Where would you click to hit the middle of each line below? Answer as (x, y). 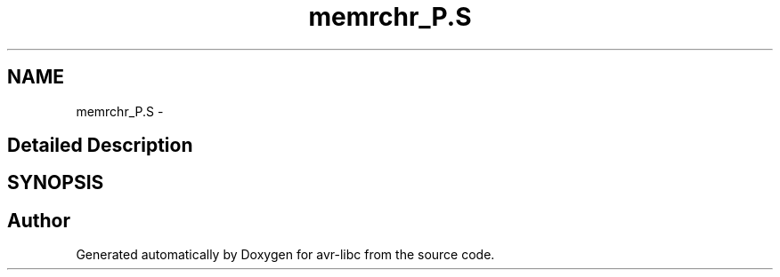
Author (39, 220)
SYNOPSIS (56, 183)
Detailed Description (100, 146)
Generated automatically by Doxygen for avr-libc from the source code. (285, 255)
